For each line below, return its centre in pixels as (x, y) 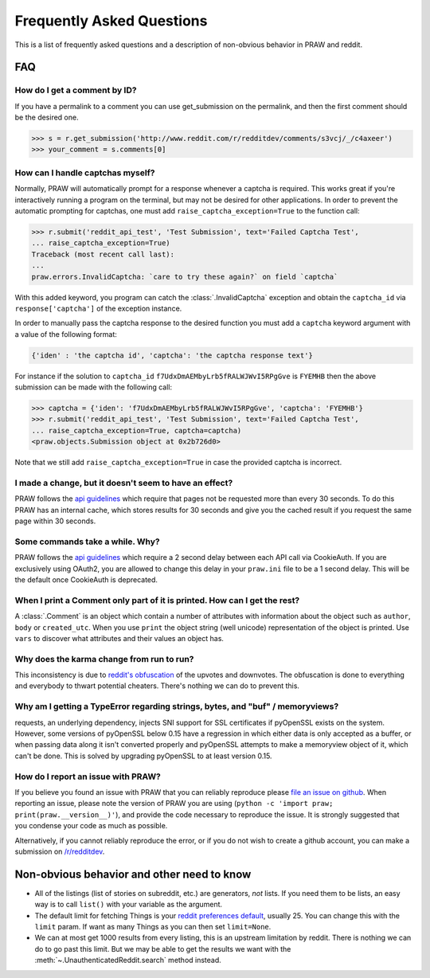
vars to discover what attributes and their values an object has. (119, 638)
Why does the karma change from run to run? (104, 659)
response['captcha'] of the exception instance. (98, 308)
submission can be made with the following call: (94, 387)
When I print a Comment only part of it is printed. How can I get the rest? (157, 600)
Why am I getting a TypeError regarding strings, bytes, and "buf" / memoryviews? (177, 706)
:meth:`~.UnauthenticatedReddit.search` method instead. (128, 960)
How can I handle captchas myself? (85, 173)
